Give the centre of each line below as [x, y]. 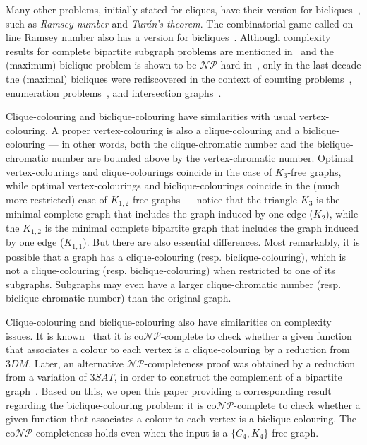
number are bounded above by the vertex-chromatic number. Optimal [202, 157]
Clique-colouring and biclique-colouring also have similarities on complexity [169, 322]
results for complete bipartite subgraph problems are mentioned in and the [170, 51]
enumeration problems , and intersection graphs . [114, 92]
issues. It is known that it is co [75, 335]
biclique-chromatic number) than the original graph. [119, 298]
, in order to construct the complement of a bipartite [228, 377]
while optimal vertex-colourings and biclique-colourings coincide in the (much [173, 185]
